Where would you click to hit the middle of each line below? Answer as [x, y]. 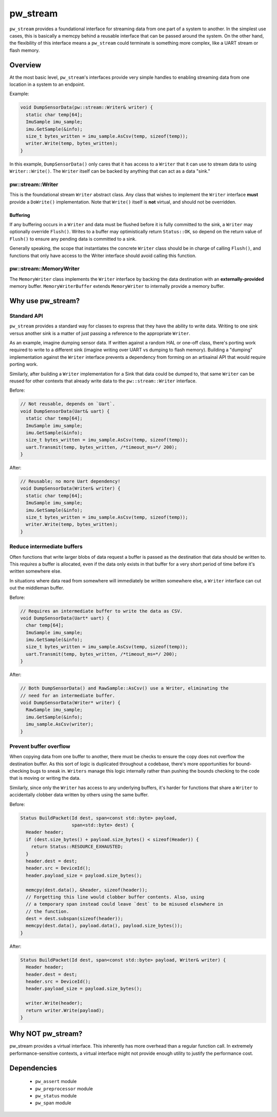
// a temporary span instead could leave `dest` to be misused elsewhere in [124, 904]
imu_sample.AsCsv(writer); [60, 724]
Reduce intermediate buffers [46, 546]
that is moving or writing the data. [45, 778]
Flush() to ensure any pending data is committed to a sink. [73, 239]
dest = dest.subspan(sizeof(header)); [74, 919]
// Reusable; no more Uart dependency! [70, 481]
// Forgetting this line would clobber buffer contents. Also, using [115, 897]
